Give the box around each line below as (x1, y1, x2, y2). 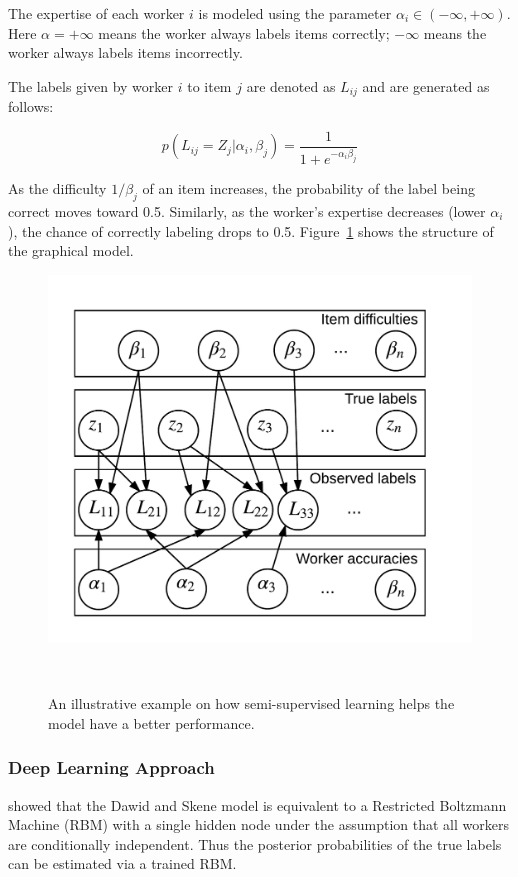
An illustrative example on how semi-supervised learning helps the (48, 693, 455, 714)
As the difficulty (8, 178, 107, 199)
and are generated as (362, 75, 490, 96)
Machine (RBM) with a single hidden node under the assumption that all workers (8, 814, 509, 835)
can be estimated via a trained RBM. (8, 853, 237, 874)
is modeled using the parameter (198, 3, 392, 23)
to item (187, 75, 232, 96)
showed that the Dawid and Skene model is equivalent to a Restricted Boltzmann (8, 794, 507, 815)
